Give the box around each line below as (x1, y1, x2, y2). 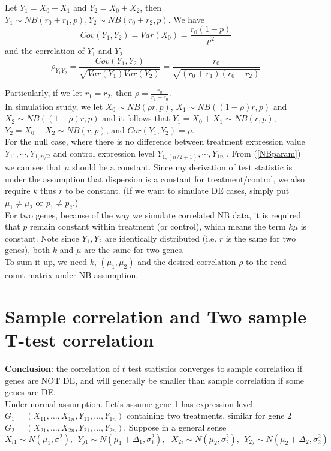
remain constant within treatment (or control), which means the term (30, 220, 286, 233)
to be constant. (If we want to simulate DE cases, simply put (65, 184, 290, 197)
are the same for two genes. (84, 243, 185, 256)
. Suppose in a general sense (124, 420, 227, 433)
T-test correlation (5, 327, 154, 352)
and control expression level (53, 146, 155, 159)
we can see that (5, 161, 62, 173)
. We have (168, 13, 204, 25)
